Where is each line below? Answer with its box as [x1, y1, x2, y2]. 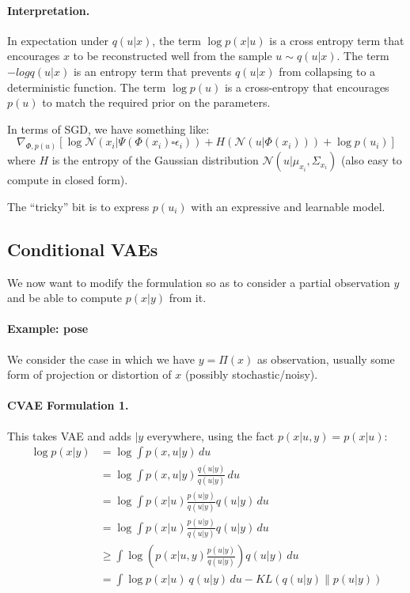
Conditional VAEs [7, 236, 158, 261]
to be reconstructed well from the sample [73, 47, 272, 64]
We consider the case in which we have [7, 350, 195, 367]
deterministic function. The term [7, 78, 166, 95]
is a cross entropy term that [269, 32, 404, 48]
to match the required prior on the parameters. [42, 94, 271, 111]
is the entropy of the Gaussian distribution [51, 152, 259, 168]
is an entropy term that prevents [73, 62, 232, 79]
